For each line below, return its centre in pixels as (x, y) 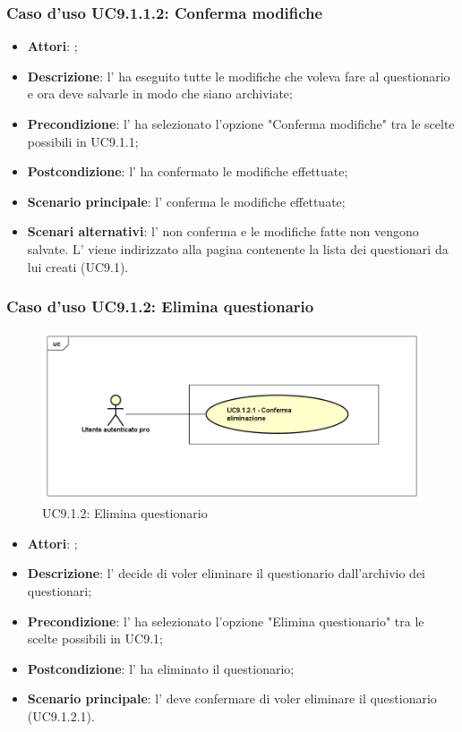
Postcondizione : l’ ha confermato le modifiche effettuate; (188, 171)
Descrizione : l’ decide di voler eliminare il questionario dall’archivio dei (227, 573)
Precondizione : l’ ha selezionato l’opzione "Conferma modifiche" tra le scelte (241, 123)
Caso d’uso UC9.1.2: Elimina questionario (160, 306)
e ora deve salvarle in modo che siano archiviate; (160, 94)
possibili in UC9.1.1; (83, 141)
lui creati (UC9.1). (78, 266)
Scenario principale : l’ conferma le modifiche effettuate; (186, 201)
